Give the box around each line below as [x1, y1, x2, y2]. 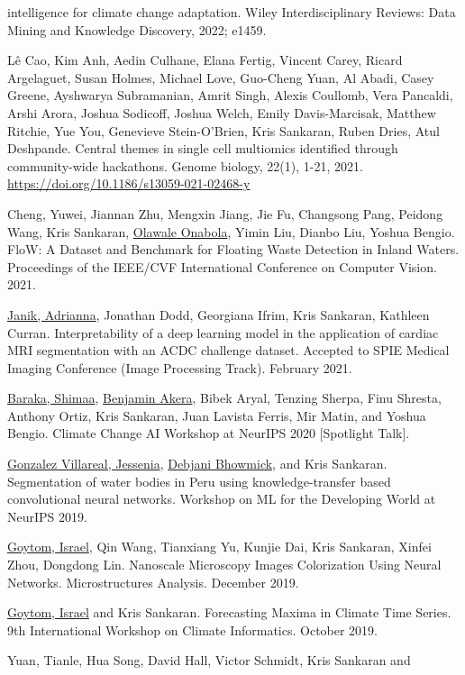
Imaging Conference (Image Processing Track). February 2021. [7, 358, 352, 377]
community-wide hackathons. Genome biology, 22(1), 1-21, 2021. [7, 156, 363, 175]
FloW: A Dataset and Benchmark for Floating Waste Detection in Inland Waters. [7, 240, 460, 259]
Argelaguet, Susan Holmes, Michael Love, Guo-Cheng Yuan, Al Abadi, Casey [7, 68, 434, 87]
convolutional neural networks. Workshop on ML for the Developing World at [7, 489, 436, 508]
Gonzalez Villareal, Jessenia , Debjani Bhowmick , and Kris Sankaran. [7, 454, 387, 473]
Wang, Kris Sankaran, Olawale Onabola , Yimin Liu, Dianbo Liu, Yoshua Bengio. [7, 222, 455, 241]
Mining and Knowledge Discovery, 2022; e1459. [7, 20, 267, 39]
